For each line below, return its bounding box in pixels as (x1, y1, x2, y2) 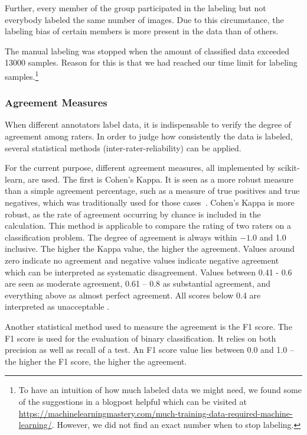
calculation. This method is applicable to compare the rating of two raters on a (5, 219, 291, 232)
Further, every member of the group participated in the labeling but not (5, 2, 266, 14)
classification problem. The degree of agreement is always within (5, 231, 237, 243)
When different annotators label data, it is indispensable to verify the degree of (5, 118, 292, 131)
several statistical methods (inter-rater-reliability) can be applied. (5, 141, 241, 154)
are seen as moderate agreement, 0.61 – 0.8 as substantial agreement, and (5, 277, 271, 290)
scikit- (277, 161, 300, 174)
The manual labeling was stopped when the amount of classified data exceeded (5, 44, 290, 57)
